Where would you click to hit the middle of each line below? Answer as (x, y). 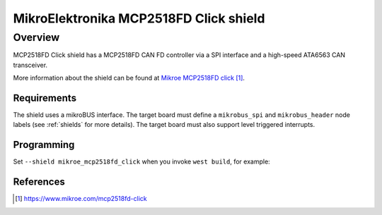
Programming (44, 145)
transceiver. (30, 65)
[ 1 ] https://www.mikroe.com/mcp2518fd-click (81, 199)
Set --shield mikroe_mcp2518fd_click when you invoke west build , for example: (141, 161)
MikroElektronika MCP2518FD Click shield (139, 18)
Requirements (45, 98)
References (39, 182)
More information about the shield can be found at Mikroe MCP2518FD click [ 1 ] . (129, 78)
